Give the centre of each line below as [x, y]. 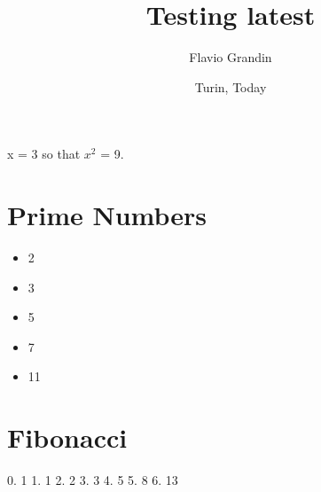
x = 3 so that [44, 154]
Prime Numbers [107, 215]
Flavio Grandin [231, 57]
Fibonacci [67, 437]
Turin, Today [231, 86]
